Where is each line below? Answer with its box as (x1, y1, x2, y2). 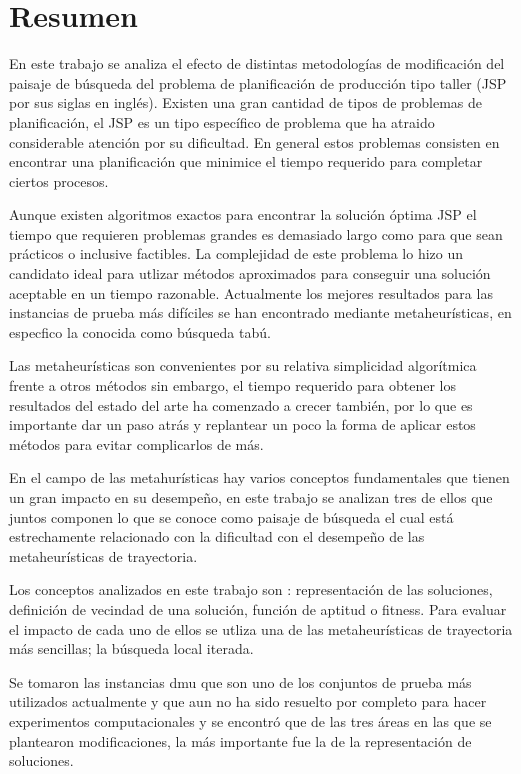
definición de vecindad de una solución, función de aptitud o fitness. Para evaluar (9, 598, 507, 619)
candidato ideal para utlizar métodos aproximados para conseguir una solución (9, 263, 491, 284)
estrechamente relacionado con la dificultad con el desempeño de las (9, 526, 425, 547)
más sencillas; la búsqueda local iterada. (9, 638, 254, 659)
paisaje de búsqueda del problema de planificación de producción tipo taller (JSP (9, 72, 507, 93)
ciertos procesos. (9, 170, 109, 191)
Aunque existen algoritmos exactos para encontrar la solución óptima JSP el (9, 204, 477, 225)
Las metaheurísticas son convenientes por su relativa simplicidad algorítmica (9, 355, 477, 376)
